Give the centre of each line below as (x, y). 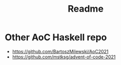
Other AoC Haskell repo (56, 37)
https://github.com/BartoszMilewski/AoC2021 (60, 51)
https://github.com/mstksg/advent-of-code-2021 (64, 57)
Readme (86, 9)
